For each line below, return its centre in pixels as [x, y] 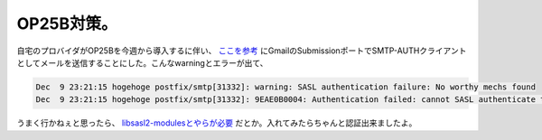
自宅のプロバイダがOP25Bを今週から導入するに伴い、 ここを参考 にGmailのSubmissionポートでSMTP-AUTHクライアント [242, 51]
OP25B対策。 [67, 23]
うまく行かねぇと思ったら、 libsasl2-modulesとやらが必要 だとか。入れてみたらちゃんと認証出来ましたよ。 [217, 123]
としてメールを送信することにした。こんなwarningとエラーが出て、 [142, 62]
